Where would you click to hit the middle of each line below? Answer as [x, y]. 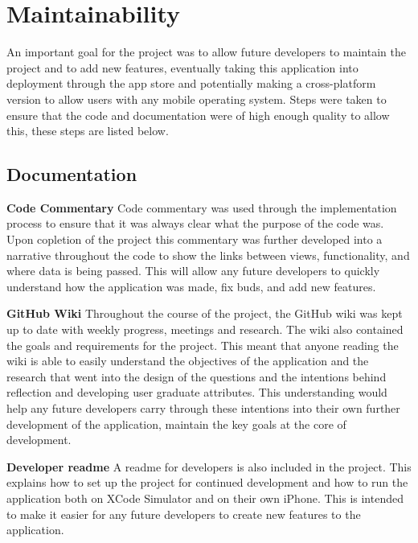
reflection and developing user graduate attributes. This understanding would [197, 392]
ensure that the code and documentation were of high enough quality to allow [198, 115]
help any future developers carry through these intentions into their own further [203, 408]
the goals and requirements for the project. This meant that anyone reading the [203, 345]
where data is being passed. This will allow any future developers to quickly [193, 271]
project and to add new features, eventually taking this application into [182, 67]
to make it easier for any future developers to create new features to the [184, 514]
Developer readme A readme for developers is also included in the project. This [209, 466]
